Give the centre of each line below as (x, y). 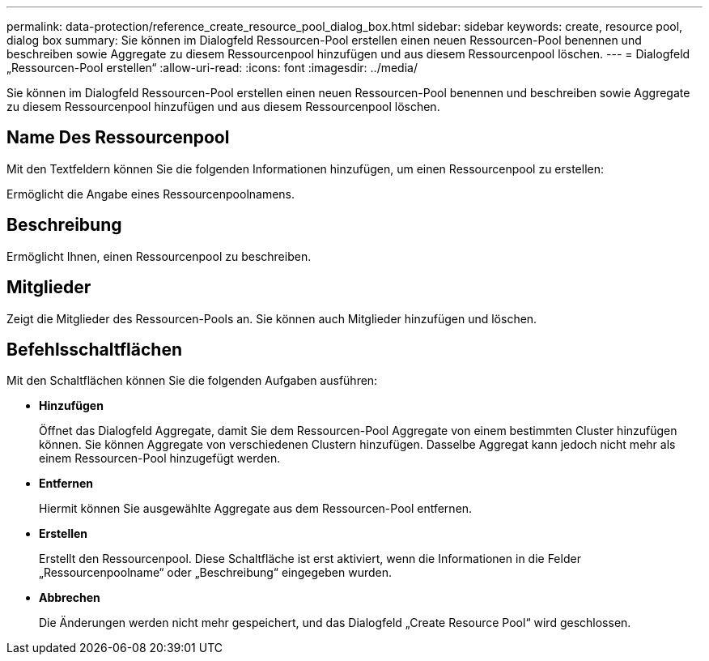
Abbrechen (70, 598)
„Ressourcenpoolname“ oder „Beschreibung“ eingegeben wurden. (216, 573)
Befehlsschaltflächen (94, 349)
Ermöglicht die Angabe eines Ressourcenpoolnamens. (151, 194)
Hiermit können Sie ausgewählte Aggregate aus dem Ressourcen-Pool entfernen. (256, 509)
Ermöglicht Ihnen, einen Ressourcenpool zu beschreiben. (159, 256)
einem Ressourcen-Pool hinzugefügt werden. (160, 458)
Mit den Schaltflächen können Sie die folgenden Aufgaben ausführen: (192, 381)
